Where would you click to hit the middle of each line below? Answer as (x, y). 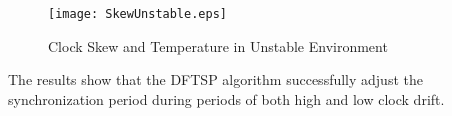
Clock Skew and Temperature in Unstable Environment (218, 45)
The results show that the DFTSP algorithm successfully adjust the (215, 79)
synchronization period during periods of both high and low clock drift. (226, 98)
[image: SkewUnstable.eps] (137, 14)
